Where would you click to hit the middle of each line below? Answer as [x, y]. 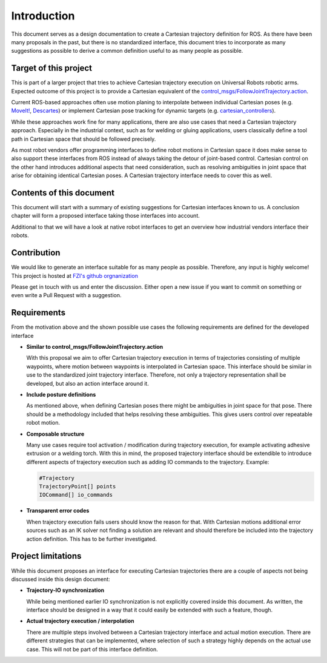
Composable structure [55, 434]
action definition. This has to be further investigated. [92, 539]
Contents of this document [63, 193]
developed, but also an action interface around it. [88, 383]
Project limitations [46, 556]
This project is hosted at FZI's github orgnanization [75, 275]
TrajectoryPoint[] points [78, 486]
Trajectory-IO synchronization [65, 590]
